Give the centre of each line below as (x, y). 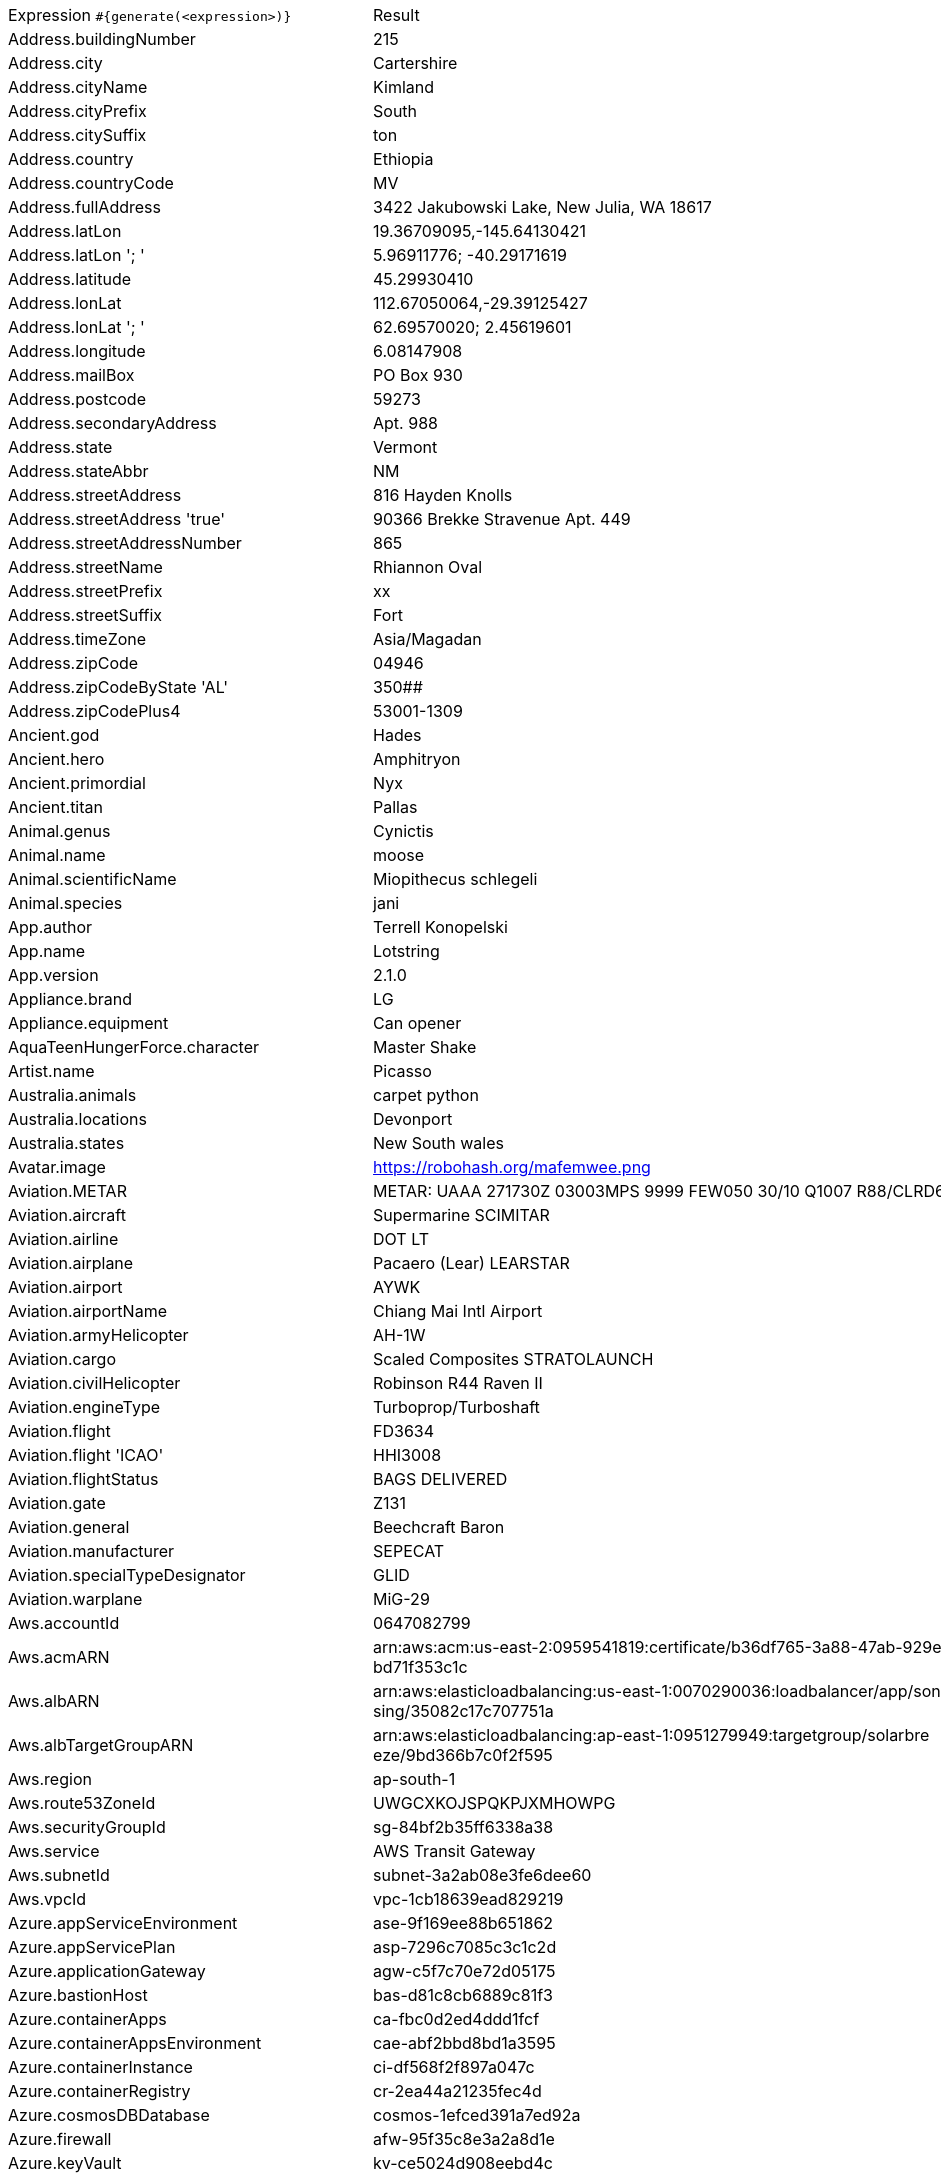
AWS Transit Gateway (454, 1851)
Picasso (402, 1071)
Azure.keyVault (65, 2163)
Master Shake (425, 1047)
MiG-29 (401, 1599)
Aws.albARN (54, 1701)
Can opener (417, 1023)
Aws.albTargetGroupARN (101, 1745)
